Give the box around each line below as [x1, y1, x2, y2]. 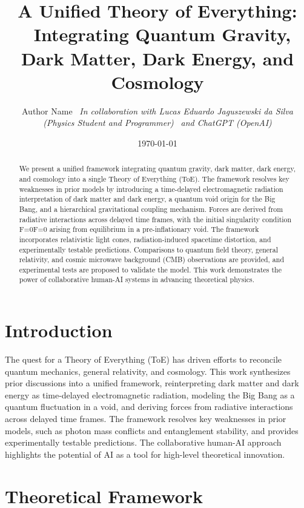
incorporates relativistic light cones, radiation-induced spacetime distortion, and [19, 234, 271, 244]
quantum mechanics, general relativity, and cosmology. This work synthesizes [5, 365, 291, 377]
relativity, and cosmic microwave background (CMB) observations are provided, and [19, 254, 285, 265]
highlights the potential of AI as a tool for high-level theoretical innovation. [5, 447, 285, 460]
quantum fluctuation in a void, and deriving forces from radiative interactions [5, 400, 293, 413]
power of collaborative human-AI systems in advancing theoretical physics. [19, 274, 254, 285]
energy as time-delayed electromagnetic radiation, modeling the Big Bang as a [5, 388, 295, 401]
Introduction [5, 318, 113, 343]
